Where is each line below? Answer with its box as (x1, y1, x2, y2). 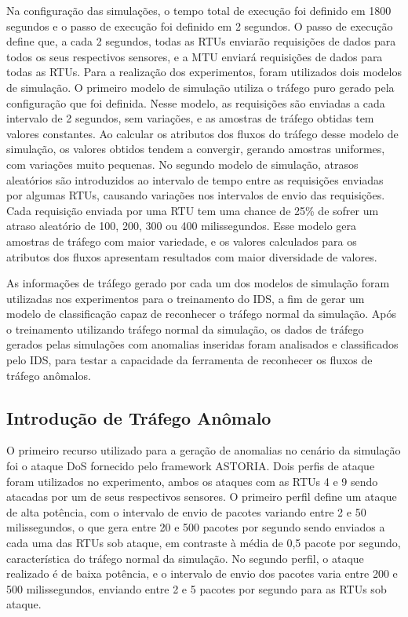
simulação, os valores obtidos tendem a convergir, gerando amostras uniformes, (6, 141, 385, 157)
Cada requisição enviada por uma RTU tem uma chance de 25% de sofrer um (6, 202, 379, 218)
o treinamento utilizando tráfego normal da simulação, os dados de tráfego (6, 320, 364, 337)
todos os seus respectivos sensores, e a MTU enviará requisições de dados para (6, 48, 383, 64)
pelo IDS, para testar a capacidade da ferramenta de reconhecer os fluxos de (6, 352, 373, 368)
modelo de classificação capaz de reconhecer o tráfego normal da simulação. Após (6, 305, 397, 322)
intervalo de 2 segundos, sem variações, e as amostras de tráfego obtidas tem (6, 110, 374, 126)
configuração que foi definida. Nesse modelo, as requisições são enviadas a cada (6, 94, 385, 111)
